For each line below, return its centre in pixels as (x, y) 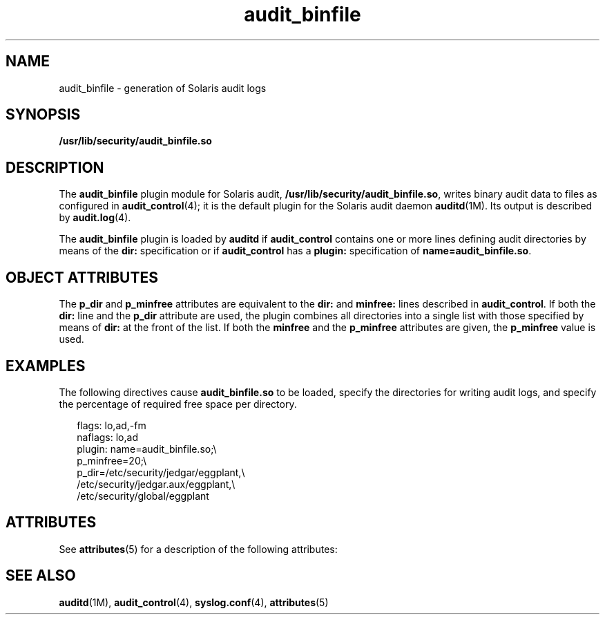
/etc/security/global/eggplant (143, 496)
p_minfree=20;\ (112, 460)
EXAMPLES (46, 366)
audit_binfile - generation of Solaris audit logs (163, 88)
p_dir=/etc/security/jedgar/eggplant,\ (161, 472)
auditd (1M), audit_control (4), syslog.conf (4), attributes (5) (194, 602)
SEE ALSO (41, 576)
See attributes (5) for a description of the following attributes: (198, 549)
